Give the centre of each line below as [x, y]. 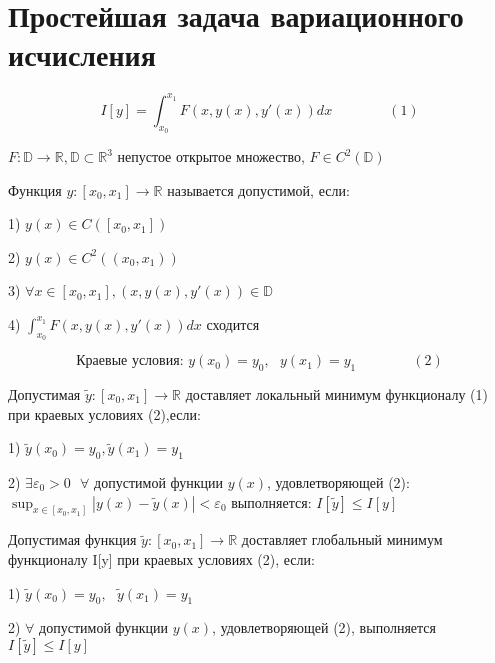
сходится [233, 323]
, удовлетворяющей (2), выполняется [324, 627]
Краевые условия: [130, 361]
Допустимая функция [72, 539]
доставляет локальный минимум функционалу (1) [336, 393]
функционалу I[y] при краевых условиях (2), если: [161, 559]
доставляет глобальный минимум [342, 539]
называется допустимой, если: [258, 189]
